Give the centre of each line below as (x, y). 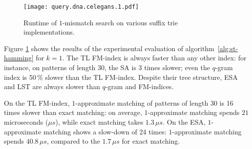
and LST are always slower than (52, 86)
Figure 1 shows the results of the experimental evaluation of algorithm (109, 48)
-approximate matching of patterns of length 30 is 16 (154, 102)
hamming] (19, 58)
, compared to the (73, 141)
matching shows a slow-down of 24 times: (105, 131)
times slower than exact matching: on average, (73, 112)
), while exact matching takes (99, 122)
